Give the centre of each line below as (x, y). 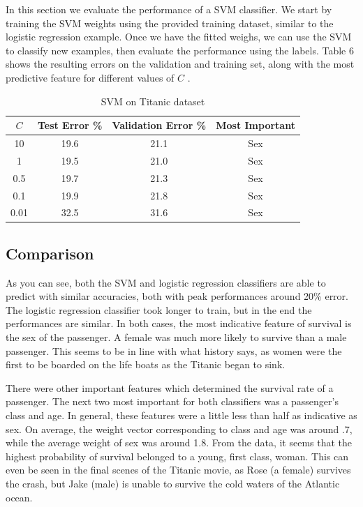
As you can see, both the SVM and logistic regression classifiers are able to (166, 282)
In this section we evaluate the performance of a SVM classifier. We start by (169, 9)
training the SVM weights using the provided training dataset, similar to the (170, 23)
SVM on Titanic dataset (153, 101)
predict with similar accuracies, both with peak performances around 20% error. (177, 296)
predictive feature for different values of (90, 77)
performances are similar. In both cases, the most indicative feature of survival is (179, 323)
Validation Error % (159, 125)
